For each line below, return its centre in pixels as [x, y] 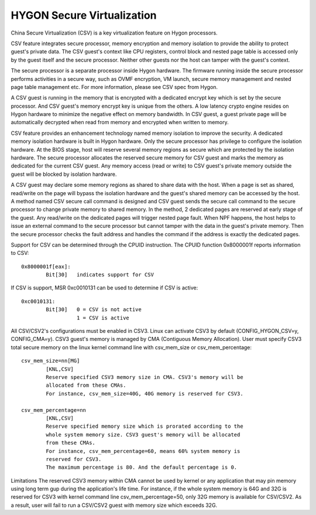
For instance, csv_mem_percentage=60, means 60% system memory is [143, 451]
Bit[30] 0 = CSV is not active [94, 310]
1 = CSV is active [103, 318]
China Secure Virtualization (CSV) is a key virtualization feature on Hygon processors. [114, 33]
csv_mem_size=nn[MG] [51, 361]
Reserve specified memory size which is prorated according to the [145, 427]
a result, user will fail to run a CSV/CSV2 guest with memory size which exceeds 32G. [114, 505]
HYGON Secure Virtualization [84, 15]
